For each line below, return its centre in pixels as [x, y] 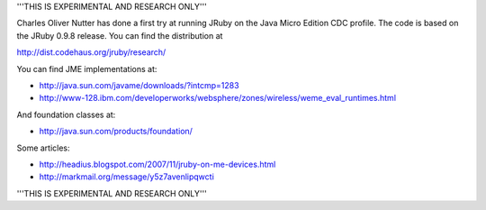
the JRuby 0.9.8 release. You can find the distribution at [120, 35]
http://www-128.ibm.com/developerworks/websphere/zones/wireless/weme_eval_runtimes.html [217, 98]
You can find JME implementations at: [87, 68]
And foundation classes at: [66, 114]
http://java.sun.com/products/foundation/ [116, 132]
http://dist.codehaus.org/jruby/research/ [91, 52]
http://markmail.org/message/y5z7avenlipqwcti [127, 177]
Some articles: [44, 148]
